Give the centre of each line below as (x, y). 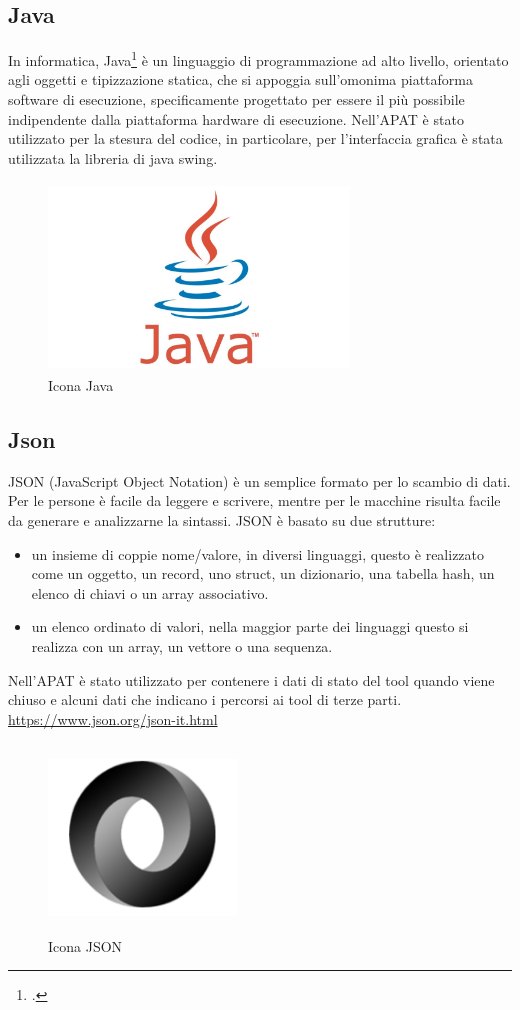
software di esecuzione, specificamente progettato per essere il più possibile (236, 99)
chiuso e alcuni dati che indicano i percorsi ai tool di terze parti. (205, 699)
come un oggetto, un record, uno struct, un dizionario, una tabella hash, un (263, 573)
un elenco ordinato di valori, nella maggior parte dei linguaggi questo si (250, 626)
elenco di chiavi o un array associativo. (150, 592)
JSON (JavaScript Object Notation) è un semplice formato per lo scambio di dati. (259, 480)
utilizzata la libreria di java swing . (113, 157)
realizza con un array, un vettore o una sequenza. (182, 645)
